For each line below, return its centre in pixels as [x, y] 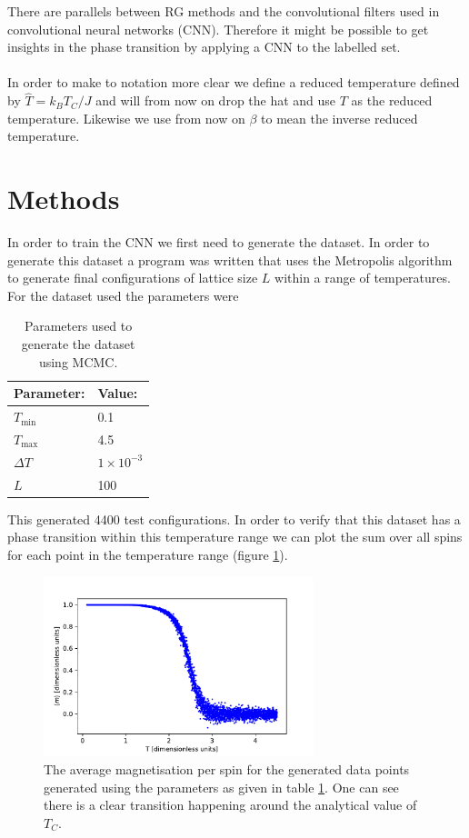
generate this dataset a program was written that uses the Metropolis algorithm [230, 259]
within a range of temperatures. [363, 278]
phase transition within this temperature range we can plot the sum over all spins [235, 537]
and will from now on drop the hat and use [216, 100]
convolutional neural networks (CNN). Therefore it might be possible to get [218, 29]
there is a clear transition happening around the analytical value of [230, 805]
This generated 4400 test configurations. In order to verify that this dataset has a [234, 519]
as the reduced [392, 100]
